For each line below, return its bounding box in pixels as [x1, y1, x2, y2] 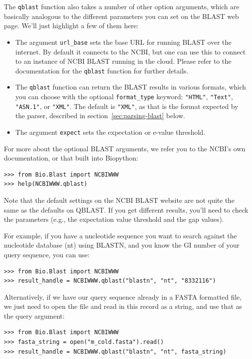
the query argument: [4, 310, 65, 321]
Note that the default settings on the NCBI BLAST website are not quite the [4, 195, 235, 205]
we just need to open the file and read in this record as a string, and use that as [4, 301, 242, 311]
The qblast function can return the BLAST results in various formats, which [15, 82, 246, 92]
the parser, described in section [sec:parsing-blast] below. [15, 110, 185, 121]
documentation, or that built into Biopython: [4, 153, 138, 163]
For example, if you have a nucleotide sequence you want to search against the [4, 230, 237, 240]
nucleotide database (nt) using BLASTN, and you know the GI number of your [4, 240, 240, 250]
